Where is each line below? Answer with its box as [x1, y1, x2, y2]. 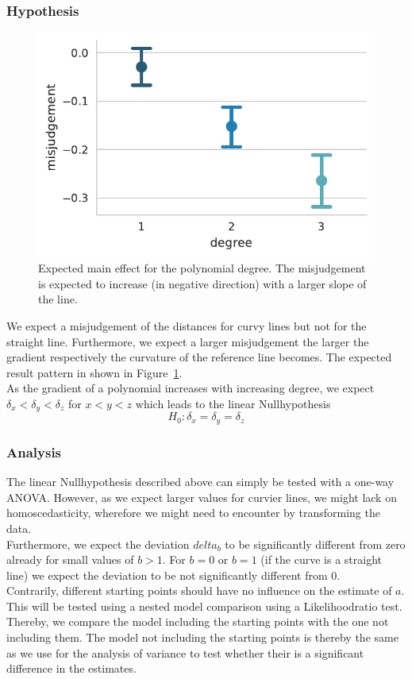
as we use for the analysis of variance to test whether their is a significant [6, 644, 364, 661]
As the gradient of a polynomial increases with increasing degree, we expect [6, 380, 375, 396]
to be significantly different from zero [225, 535, 406, 552]
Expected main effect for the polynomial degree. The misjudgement [38, 260, 366, 276]
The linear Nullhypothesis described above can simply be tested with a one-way [6, 473, 395, 490]
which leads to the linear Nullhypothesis [135, 395, 331, 411]
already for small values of [6, 551, 134, 568]
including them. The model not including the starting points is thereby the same [6, 629, 399, 646]
